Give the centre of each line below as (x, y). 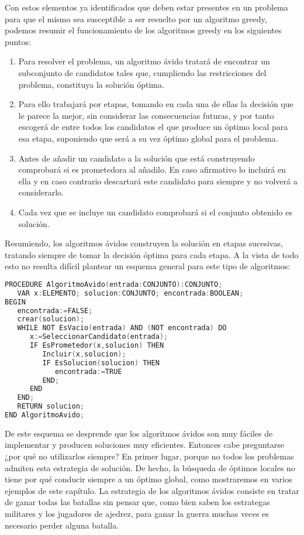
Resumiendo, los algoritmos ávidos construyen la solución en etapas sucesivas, (144, 243)
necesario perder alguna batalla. (62, 525)
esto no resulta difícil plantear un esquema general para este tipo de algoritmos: (148, 266)
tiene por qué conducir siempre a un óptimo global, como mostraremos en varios (148, 479)
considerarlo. (41, 192)
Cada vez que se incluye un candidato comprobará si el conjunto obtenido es (155, 212)
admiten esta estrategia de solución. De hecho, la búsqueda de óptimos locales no (150, 467)
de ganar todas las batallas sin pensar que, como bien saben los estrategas (137, 502)
